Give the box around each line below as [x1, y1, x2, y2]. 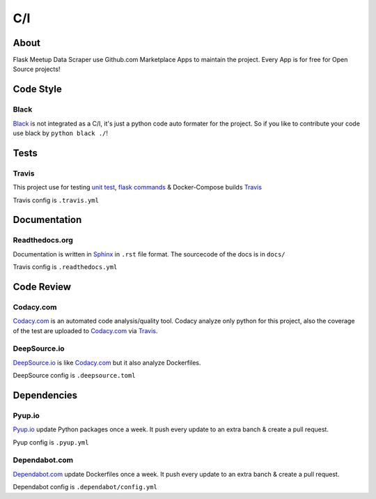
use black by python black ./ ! [13, 129, 108, 137]
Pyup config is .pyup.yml [13, 438, 89, 446]
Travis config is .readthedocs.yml [13, 263, 118, 271]
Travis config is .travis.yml [13, 196, 99, 204]
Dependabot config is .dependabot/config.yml [13, 483, 158, 491]
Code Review [13, 281, 72, 293]
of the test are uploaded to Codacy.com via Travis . [13, 326, 158, 335]
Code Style [13, 84, 62, 95]
